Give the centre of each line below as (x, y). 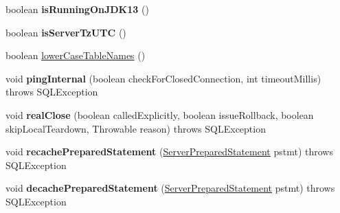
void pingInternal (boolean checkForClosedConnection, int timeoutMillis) (163, 78)
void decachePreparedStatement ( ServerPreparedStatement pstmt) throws (170, 188)
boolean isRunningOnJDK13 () (77, 9)
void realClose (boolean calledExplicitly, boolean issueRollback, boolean (160, 114)
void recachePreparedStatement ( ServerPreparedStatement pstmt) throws (169, 152)
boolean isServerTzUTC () (66, 32)
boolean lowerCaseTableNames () (76, 55)
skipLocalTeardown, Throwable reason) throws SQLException (136, 128)
